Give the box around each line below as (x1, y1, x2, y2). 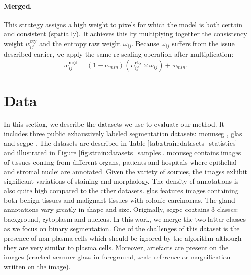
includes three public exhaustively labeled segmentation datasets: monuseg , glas (4, 128, 242, 138)
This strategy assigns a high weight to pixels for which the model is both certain (4, 19, 242, 29)
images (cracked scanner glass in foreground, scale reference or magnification (4, 252, 231, 262)
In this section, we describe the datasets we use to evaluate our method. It (4, 119, 224, 129)
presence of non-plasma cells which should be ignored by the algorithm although (4, 233, 242, 243)
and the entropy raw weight (39, 38, 121, 48)
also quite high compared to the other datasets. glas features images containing (4, 185, 238, 195)
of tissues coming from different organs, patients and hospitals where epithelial (4, 157, 236, 167)
